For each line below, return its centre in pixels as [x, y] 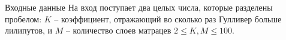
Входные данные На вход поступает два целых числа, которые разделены [139, 7]
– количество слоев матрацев [118, 30]
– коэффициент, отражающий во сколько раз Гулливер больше [168, 19]
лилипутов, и [29, 30]
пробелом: [23, 19]
